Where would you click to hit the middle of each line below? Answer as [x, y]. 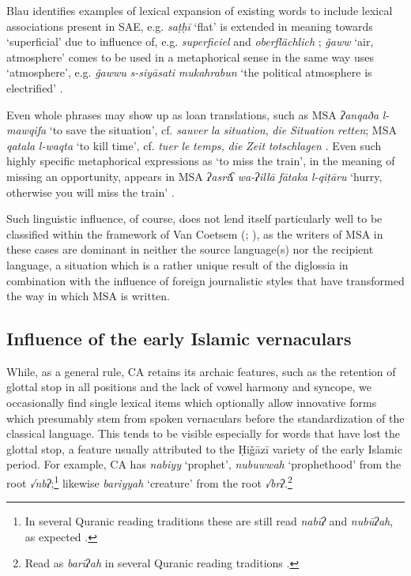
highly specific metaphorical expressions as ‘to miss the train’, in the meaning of [201, 161]
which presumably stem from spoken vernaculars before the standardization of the [205, 418]
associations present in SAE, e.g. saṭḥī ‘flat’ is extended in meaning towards [190, 26]
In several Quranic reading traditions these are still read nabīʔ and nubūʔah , [209, 521]
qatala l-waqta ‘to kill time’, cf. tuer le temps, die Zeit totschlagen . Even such [194, 145]
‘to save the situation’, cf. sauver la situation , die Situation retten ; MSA [223, 130]
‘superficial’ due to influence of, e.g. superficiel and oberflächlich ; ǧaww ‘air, [190, 41]
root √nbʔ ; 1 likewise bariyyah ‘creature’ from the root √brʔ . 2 [149, 482]
